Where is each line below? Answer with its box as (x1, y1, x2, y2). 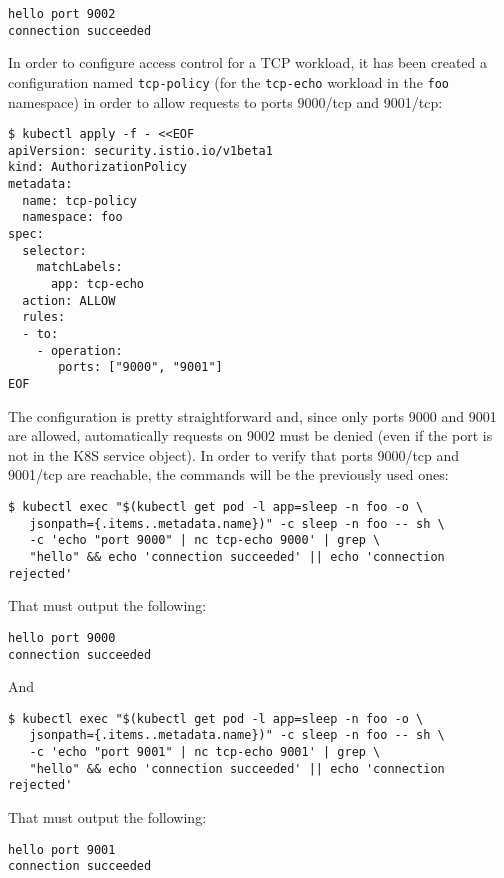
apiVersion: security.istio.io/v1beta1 (8, 143, 273, 158)
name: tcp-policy (22, 193, 137, 208)
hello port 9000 (8, 630, 116, 645)
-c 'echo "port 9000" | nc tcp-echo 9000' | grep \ (29, 533, 381, 548)
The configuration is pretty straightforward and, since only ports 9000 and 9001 (8, 405, 497, 426)
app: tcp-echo (50, 277, 145, 292)
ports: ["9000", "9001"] (58, 360, 223, 375)
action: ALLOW (22, 293, 116, 308)
